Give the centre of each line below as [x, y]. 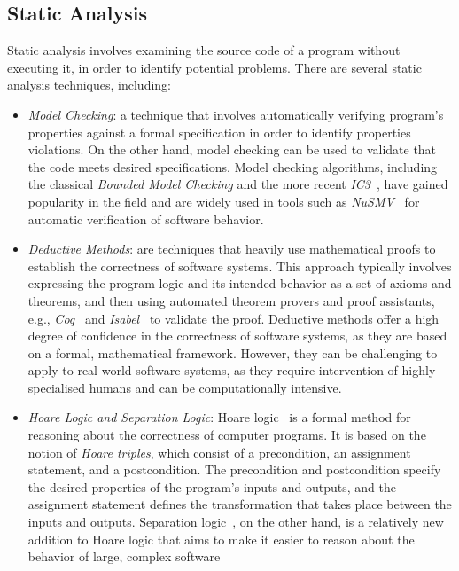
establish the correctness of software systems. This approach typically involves [240, 266]
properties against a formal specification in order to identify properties [219, 132]
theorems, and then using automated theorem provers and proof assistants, [231, 300]
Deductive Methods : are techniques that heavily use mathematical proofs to [232, 249]
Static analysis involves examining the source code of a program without [204, 50]
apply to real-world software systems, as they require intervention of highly [232, 370]
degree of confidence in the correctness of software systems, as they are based [237, 336]
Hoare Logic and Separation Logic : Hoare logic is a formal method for [219, 417]
